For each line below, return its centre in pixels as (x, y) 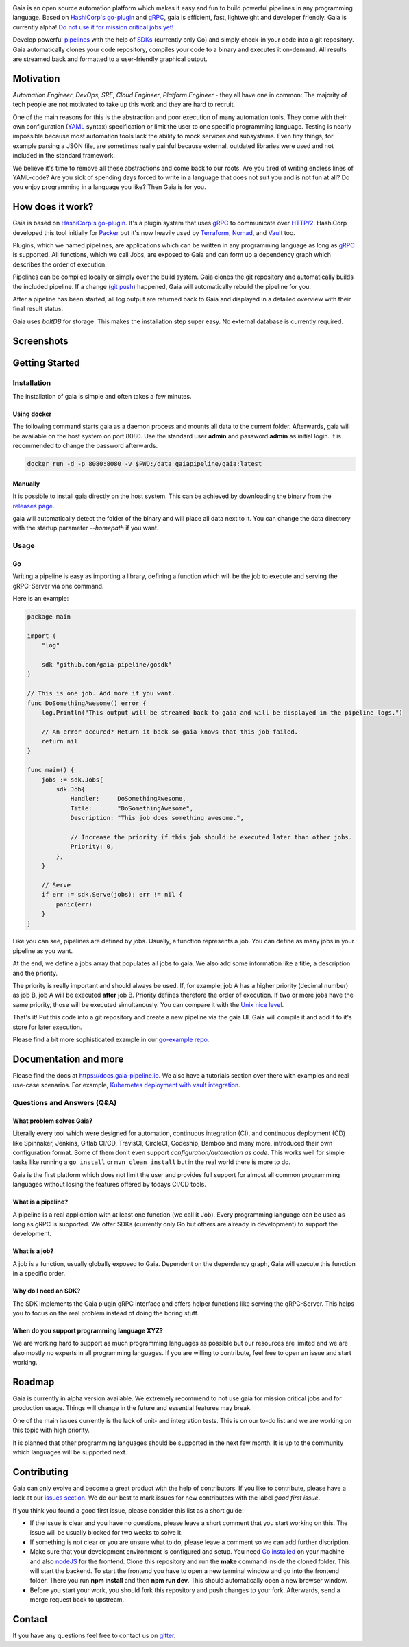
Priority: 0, (92, 847)
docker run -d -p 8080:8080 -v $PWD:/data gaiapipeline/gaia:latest (145, 464)
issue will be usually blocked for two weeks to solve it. (106, 1533)
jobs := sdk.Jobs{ (72, 780)
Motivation (36, 78)
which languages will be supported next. (70, 1452)
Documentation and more (68, 1059)
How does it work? (53, 207)
